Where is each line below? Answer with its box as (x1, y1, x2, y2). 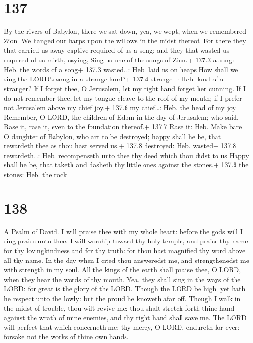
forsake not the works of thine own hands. (4, 331, 129, 342)
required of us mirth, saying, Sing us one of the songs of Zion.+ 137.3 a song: (4, 54, 234, 64)
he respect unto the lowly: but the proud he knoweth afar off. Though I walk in (4, 293, 241, 303)
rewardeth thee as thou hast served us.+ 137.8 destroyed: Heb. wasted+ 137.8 (4, 141, 236, 151)
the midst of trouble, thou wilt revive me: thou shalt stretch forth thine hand (4, 303, 235, 313)
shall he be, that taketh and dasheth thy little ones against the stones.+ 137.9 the (4, 160, 249, 170)
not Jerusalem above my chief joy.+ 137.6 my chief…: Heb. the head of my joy (4, 102, 236, 112)
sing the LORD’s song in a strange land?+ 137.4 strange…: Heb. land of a (4, 74, 224, 84)
